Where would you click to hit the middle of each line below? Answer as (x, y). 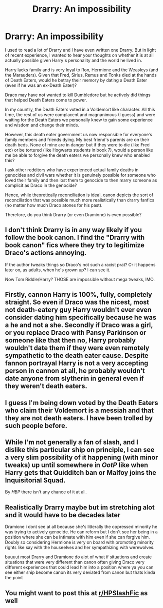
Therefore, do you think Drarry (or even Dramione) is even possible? (73, 214)
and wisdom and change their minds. (42, 125)
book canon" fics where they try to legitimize (75, 245)
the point (14, 578)
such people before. (36, 426)
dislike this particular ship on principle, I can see (80, 450)
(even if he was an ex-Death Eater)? (41, 85)
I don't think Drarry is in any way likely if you (73, 230)
